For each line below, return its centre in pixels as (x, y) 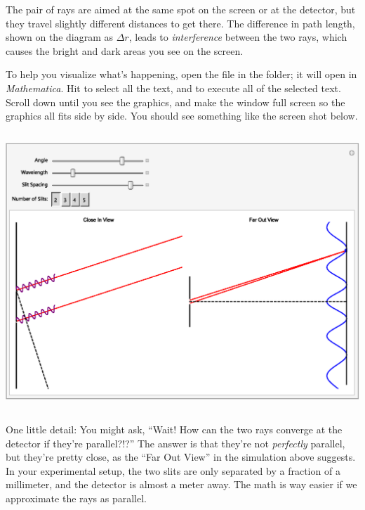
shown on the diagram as (60, 37)
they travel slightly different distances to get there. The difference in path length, (180, 23)
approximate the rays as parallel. (76, 498)
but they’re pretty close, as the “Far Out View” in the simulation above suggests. (181, 457)
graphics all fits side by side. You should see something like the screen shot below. (182, 116)
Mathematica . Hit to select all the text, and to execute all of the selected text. (173, 88)
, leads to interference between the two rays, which (238, 37)
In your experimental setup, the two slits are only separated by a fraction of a (173, 470)
